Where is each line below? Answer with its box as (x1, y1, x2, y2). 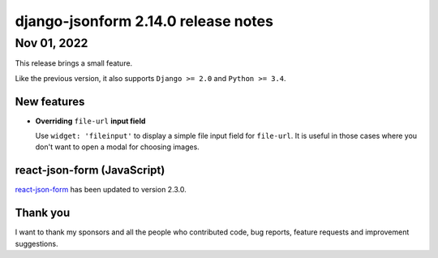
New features (15, 94, 85, 109)
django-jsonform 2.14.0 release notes (15, 12, 273, 30)
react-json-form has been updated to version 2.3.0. (15, 185, 187, 195)
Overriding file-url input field (35, 116, 146, 126)
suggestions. (15, 239, 58, 248)
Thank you (15, 206, 71, 220)
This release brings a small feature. (15, 58, 133, 68)
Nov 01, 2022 (15, 36, 88, 50)
